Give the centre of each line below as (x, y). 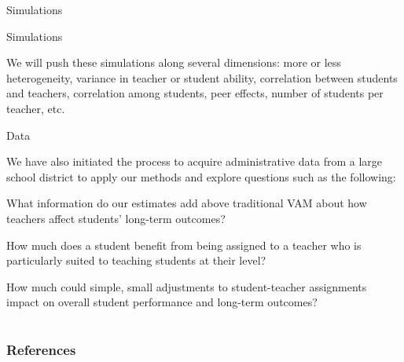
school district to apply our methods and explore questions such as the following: (201, 176)
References (41, 350)
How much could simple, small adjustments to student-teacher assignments (187, 286)
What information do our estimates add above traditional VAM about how (187, 203)
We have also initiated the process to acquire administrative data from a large (195, 161)
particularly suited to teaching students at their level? (136, 260)
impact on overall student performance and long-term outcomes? (162, 302)
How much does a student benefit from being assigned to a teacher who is (184, 245)
